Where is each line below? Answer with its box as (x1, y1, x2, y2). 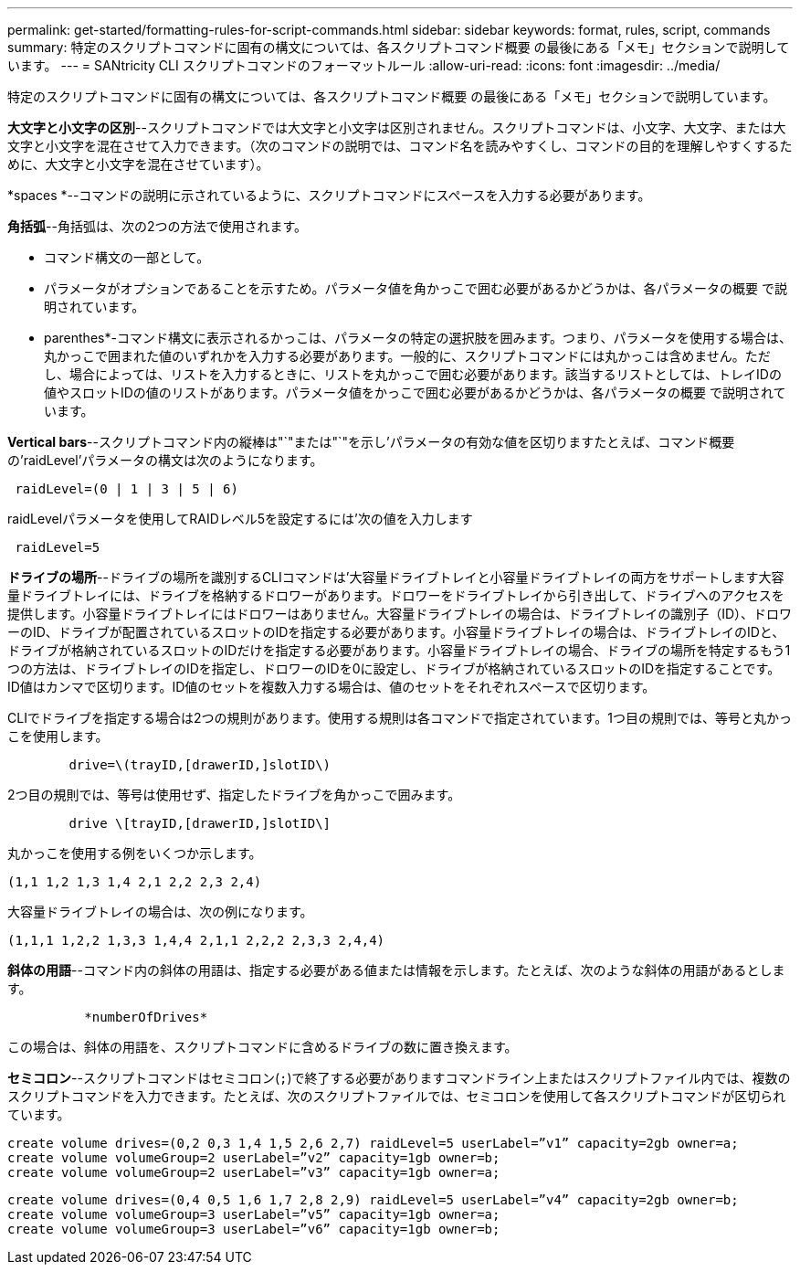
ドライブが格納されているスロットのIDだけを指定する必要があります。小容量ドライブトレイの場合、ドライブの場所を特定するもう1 (7, 642, 791, 658)
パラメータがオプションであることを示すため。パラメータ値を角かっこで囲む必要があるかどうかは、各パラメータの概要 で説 (44, 281, 787, 296)
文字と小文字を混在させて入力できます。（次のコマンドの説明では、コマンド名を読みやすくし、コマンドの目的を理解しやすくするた (7, 138, 793, 154)
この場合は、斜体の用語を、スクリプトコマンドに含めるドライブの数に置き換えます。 (7, 1039, 518, 1055)
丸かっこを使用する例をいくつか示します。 (7, 845, 262, 861)
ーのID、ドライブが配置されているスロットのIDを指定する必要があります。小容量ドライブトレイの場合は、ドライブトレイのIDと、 (7, 624, 785, 640)
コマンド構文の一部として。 (44, 249, 210, 265)
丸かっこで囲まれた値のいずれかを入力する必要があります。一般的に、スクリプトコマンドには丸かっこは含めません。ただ (44, 348, 771, 364)
